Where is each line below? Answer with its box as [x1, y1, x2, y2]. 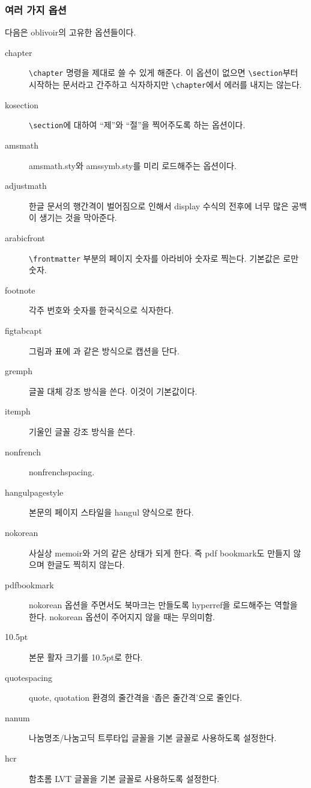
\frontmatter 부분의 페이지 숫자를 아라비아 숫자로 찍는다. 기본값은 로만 [29, 251, 299, 264]
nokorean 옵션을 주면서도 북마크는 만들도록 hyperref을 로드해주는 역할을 [29, 599, 298, 611]
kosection [5, 98, 39, 111]
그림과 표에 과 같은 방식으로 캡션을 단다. [29, 344, 180, 357]
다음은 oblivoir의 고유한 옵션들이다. [5, 26, 136, 38]
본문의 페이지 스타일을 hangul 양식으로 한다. [29, 506, 194, 519]
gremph [5, 365, 32, 377]
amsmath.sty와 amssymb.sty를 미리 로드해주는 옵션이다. [29, 159, 237, 171]
